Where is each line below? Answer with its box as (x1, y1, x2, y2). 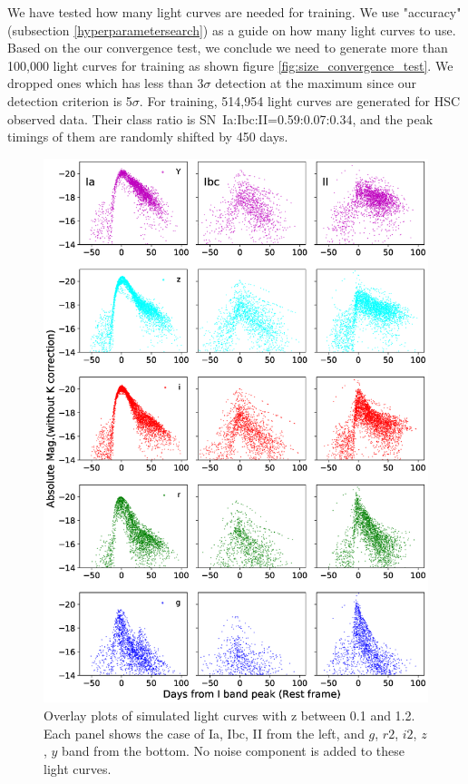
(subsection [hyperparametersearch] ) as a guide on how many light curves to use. (7, 20, 456, 39)
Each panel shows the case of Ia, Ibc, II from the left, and (44, 723, 365, 742)
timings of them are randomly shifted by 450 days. (7, 127, 288, 146)
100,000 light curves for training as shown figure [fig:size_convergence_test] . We (7, 55, 453, 74)
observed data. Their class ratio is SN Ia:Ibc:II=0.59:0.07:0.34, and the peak (7, 109, 434, 128)
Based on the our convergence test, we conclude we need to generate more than (7, 38, 448, 57)
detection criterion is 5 (7, 91, 132, 110)
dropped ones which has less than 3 (7, 73, 204, 93)
